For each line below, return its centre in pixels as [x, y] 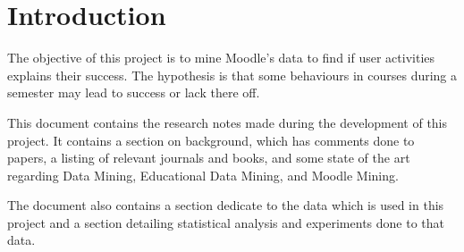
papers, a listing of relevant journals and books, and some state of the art [209, 158]
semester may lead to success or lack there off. [134, 92]
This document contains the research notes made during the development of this [228, 122]
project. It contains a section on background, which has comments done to [211, 140]
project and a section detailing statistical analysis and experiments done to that [226, 222]
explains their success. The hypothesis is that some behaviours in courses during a [232, 75]
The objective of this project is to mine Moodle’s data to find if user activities [221, 58]
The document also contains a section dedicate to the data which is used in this [226, 205]
